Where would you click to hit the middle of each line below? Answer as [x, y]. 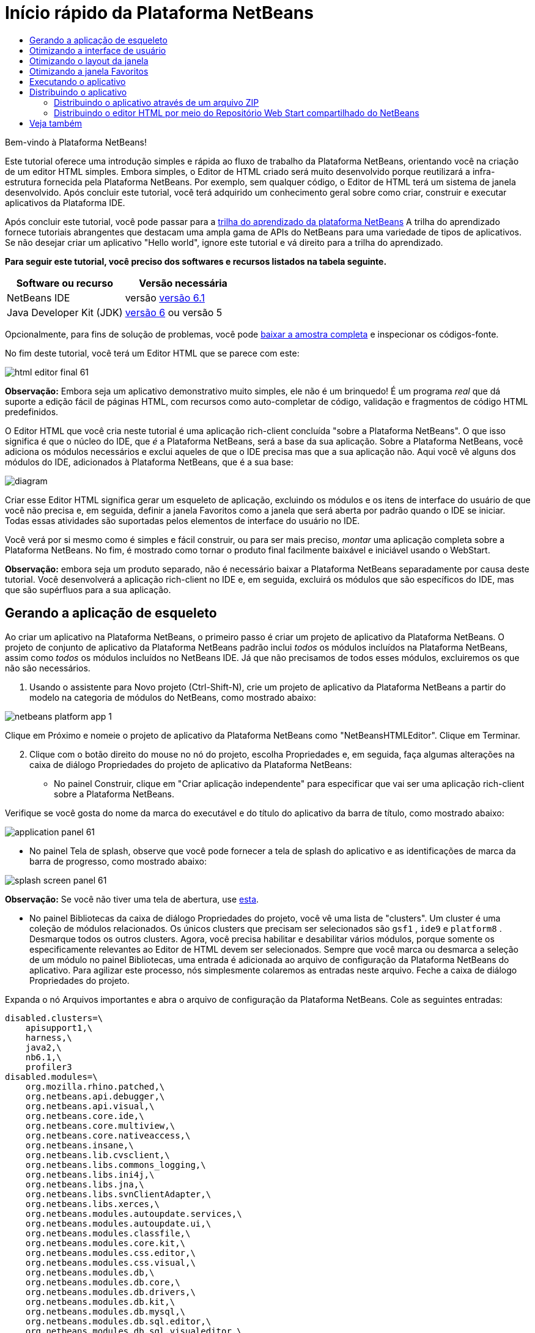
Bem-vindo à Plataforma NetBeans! [76, 142]
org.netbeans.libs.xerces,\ [92, 1204]
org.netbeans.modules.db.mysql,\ [105, 1311]
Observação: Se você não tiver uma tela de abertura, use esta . [132, 899]
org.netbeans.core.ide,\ [85, 1116]
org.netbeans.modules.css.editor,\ [110, 1253]
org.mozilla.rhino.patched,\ [95, 1086]
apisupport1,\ [59, 1028]
